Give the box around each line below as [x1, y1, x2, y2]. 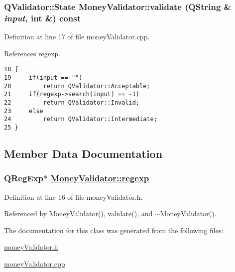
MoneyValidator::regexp [50, 172, 149, 184]
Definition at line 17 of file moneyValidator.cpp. [4, 31, 150, 42]
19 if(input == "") [4, 74, 83, 81]
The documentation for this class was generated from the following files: [4, 225, 224, 235]
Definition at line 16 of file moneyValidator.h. [4, 191, 143, 202]
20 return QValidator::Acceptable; [4, 82, 150, 90]
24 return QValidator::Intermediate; [4, 116, 157, 123]
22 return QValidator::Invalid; [4, 99, 140, 106]
